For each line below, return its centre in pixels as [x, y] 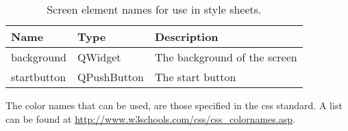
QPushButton [110, 77]
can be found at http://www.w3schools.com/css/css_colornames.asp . [150, 118]
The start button [195, 77]
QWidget [99, 57]
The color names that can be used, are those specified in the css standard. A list [174, 105]
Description [186, 37]
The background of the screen [226, 57]
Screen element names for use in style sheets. [154, 9]
